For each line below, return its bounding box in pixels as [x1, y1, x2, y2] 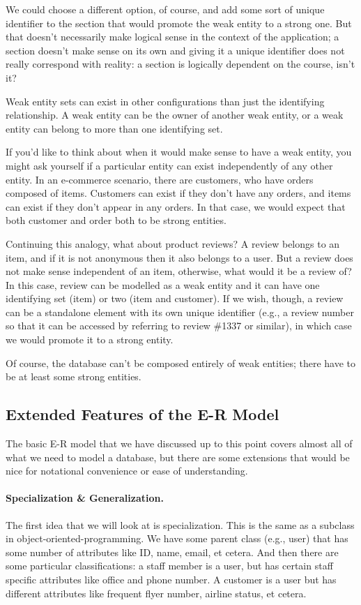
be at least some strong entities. [6, 369, 141, 384]
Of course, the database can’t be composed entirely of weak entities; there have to [6, 355, 356, 370]
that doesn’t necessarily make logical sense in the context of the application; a [6, 29, 339, 44]
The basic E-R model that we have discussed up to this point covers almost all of [6, 436, 353, 451]
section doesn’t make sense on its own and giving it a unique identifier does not [6, 43, 345, 57]
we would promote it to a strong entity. [6, 332, 174, 347]
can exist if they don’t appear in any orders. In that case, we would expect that [6, 199, 346, 214]
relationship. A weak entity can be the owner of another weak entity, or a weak [6, 107, 344, 122]
